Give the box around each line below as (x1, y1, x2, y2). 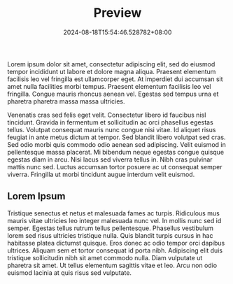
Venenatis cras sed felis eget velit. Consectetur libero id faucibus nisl (7, 111, 206, 119)
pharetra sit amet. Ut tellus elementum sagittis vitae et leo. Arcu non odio (7, 261, 218, 269)
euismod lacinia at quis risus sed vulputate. (7, 268, 132, 277)
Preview (93, 5, 142, 21)
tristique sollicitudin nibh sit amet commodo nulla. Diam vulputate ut (7, 253, 203, 262)
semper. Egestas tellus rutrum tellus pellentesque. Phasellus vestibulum (7, 224, 214, 232)
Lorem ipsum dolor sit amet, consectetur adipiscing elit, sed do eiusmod (7, 59, 216, 68)
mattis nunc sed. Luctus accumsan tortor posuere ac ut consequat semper (7, 162, 223, 171)
